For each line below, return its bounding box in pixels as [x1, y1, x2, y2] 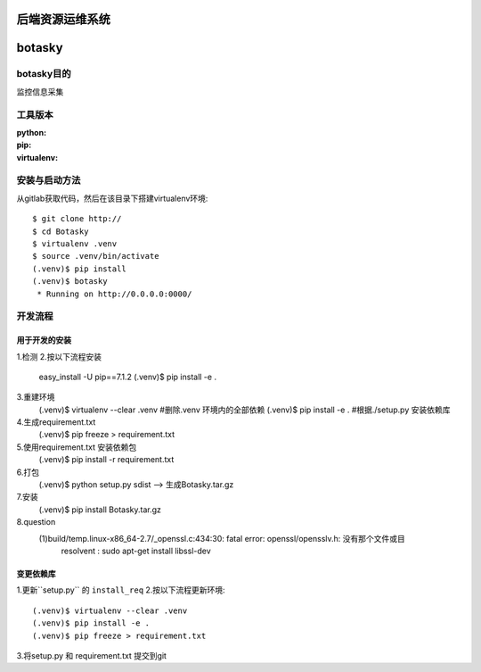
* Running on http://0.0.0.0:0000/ [37, 288, 192, 299]
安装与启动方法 [16, 174, 81, 187]
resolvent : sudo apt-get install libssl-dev [61, 545, 211, 556]
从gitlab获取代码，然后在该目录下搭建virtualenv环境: [16, 193, 208, 203]
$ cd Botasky [32, 226, 89, 236]
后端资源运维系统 [16, 12, 110, 27]
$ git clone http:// [32, 214, 122, 224]
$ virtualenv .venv [32, 239, 118, 249]
